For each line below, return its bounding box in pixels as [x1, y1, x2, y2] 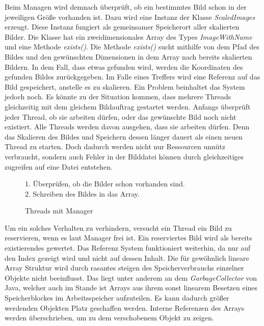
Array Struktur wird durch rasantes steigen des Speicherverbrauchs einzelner [5, 262, 244, 273]
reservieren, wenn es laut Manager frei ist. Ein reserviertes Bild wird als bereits [5, 232, 252, 243]
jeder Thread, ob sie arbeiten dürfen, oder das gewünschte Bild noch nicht [5, 111, 236, 122]
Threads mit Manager [25, 205, 93, 216]
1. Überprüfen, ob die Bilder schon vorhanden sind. [25, 178, 185, 189]
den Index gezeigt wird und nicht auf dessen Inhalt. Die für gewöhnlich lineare [5, 252, 249, 263]
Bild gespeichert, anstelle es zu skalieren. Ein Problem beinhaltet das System [5, 81, 245, 92]
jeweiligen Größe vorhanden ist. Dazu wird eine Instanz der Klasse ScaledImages [5, 11, 255, 22]
